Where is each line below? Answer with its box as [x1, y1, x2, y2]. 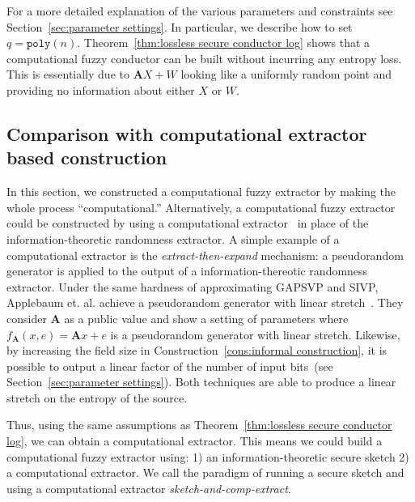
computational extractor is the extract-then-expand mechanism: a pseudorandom [6, 246, 404, 263]
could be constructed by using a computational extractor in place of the [6, 215, 369, 232]
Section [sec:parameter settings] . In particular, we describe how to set [6, 18, 353, 35]
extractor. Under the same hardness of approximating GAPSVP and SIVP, [6, 278, 379, 295]
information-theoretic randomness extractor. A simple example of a [6, 230, 340, 247]
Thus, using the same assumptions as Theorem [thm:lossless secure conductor [6, 416, 392, 433]
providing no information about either [6, 81, 195, 98]
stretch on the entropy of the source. [6, 389, 188, 406]
